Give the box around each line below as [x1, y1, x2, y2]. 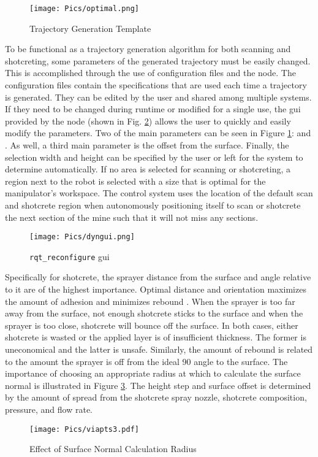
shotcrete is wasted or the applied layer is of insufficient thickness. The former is [5, 331, 306, 344]
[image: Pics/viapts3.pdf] [29, 424, 139, 434]
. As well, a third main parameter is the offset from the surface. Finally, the [5, 139, 289, 151]
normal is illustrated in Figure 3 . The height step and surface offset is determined [5, 378, 311, 391]
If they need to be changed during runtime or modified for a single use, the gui [5, 102, 301, 115]
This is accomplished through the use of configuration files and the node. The [5, 66, 296, 79]
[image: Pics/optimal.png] [29, 4, 139, 13]
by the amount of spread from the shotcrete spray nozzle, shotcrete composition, [5, 391, 307, 404]
